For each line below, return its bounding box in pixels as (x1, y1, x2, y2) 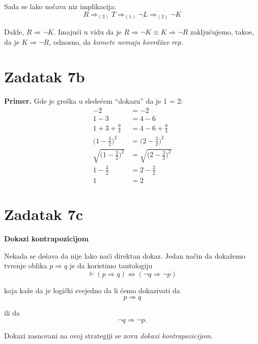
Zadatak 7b (4, 66, 85, 87)
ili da (4, 307, 20, 318)
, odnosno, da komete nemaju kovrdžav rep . (49, 36, 183, 47)
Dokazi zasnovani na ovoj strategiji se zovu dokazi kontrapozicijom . (4, 330, 213, 340)
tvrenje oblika (4, 260, 47, 271)
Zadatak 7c (4, 203, 83, 224)
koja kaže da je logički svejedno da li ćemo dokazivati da (4, 285, 180, 295)
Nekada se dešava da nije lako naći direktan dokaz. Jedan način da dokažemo (4, 250, 246, 261)
